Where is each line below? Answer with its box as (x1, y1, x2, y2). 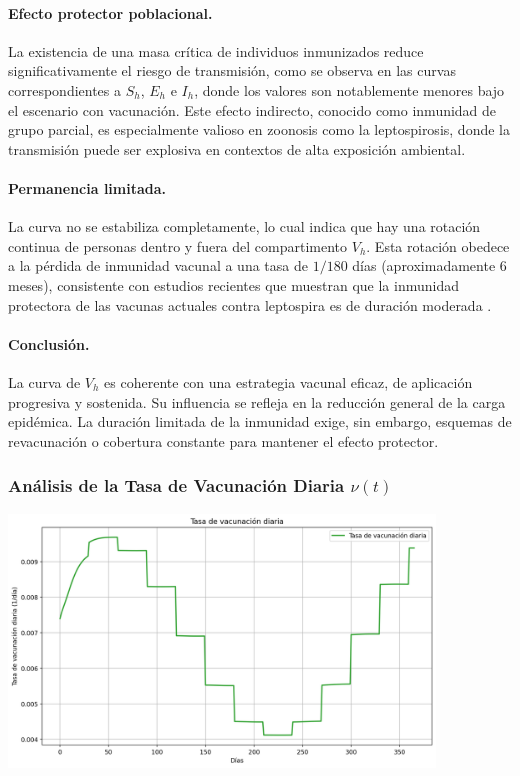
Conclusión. (8, 333, 90, 354)
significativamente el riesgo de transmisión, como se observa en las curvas (8, 60, 456, 81)
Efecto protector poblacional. (8, 2, 213, 23)
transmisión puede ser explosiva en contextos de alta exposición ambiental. (8, 138, 466, 159)
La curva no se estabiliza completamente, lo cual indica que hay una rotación (8, 216, 481, 237)
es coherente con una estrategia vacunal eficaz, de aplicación (104, 371, 473, 392)
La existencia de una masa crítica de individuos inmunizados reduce (8, 40, 424, 61)
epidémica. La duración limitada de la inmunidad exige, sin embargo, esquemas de (8, 411, 512, 432)
